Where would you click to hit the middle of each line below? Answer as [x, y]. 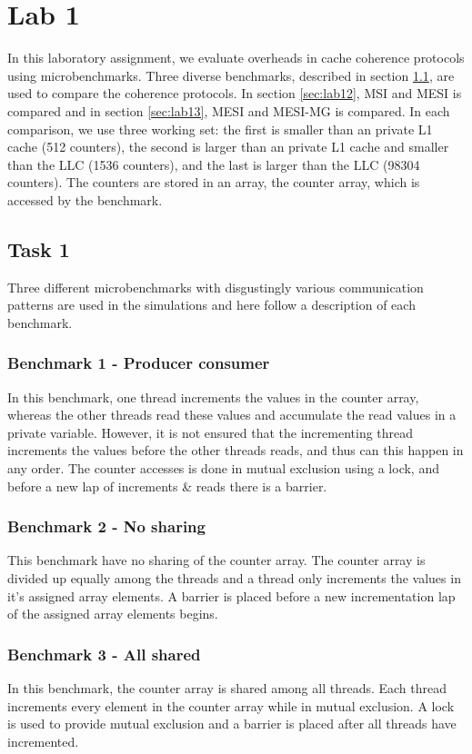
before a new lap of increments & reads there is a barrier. [167, 486]
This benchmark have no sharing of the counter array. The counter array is [216, 560]
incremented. [43, 741]
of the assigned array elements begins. [113, 614]
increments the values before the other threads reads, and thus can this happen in [236, 450]
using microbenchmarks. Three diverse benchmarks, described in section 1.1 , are [231, 75]
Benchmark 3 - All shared [104, 654]
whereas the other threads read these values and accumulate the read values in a [232, 415]
